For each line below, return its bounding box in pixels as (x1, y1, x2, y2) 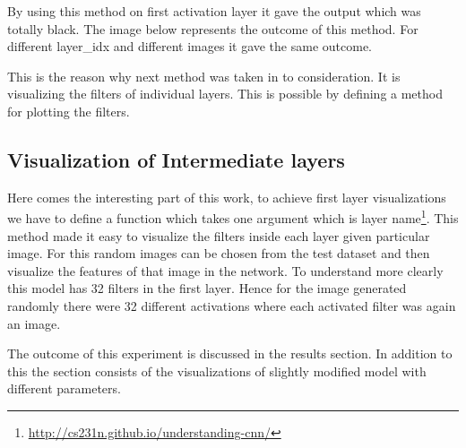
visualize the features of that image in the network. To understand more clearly (7, 261, 444, 280)
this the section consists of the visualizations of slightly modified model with (7, 361, 427, 380)
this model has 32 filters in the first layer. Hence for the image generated (7, 279, 407, 297)
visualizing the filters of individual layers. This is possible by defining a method (7, 84, 443, 103)
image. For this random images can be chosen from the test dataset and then (7, 244, 430, 263)
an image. (7, 314, 61, 332)
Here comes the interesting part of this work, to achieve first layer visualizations (7, 187, 446, 206)
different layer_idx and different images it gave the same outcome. (7, 37, 372, 56)
